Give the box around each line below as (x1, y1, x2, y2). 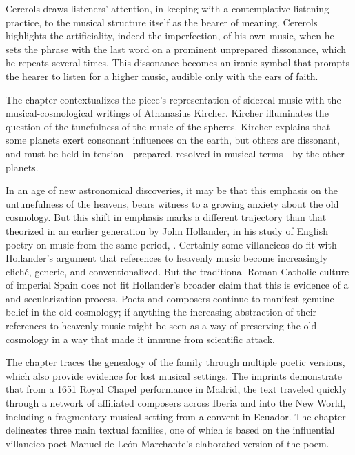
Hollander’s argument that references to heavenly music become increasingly (6, 251, 328, 265)
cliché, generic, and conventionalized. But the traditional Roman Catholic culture (6, 264, 349, 278)
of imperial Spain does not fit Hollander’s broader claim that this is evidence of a (6, 278, 349, 292)
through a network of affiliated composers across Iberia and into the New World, (6, 396, 346, 410)
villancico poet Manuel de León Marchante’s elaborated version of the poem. (6, 436, 329, 450)
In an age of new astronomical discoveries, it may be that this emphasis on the (6, 183, 338, 197)
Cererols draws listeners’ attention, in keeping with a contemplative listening (6, 1, 329, 15)
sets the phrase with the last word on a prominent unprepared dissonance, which (6, 41, 347, 56)
